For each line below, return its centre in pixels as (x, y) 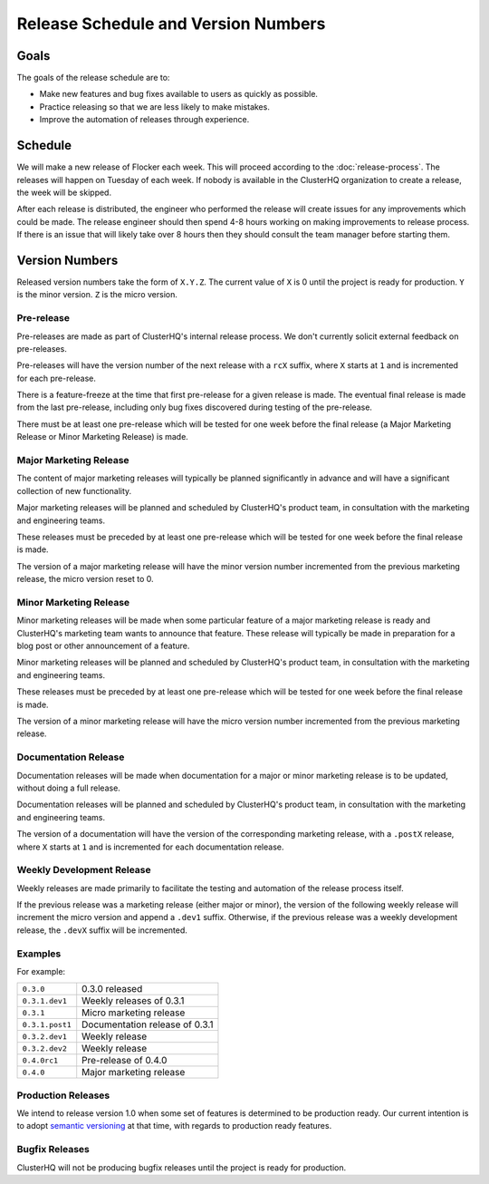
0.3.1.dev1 (45, 1000)
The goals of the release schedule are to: (93, 78)
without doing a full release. (69, 788)
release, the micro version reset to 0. (85, 579)
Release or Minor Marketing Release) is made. (103, 437)
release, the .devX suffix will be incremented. (102, 930)
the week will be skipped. (64, 192)
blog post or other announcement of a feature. (103, 646)
